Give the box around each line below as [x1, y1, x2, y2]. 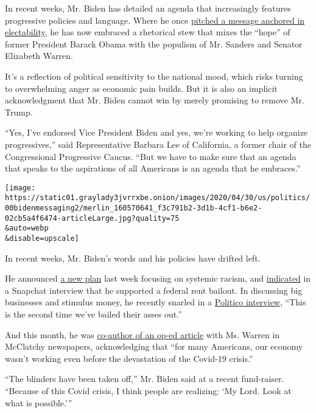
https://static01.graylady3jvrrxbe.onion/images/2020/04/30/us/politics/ [5, 193, 311, 203]
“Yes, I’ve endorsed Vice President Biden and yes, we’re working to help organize [5, 126, 308, 139]
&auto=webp [5, 224, 49, 233]
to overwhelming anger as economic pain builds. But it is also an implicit [5, 82, 278, 94]
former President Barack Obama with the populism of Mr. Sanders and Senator [5, 37, 303, 50]
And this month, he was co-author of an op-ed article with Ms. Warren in [5, 328, 280, 341]
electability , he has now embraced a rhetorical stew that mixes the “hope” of [5, 26, 290, 38]
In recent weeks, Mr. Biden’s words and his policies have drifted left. [5, 251, 261, 264]
